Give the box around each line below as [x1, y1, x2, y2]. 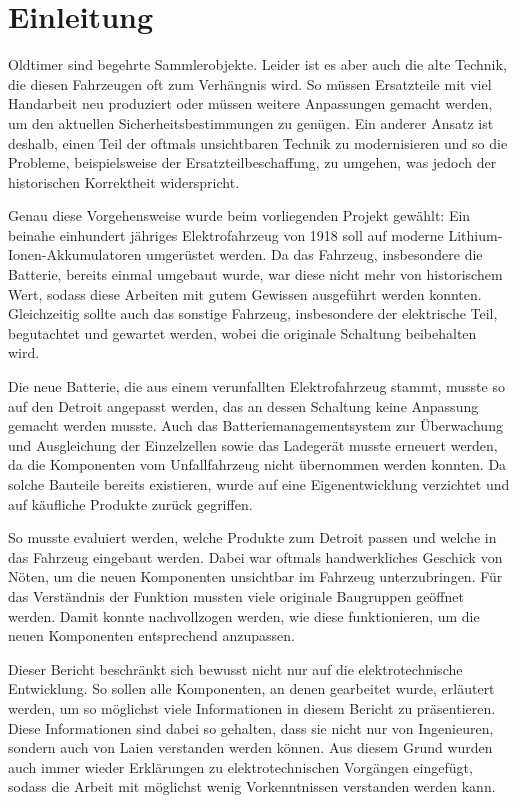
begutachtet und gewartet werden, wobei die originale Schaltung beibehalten [8, 322, 477, 343]
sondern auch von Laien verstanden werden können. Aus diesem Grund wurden [8, 737, 493, 758]
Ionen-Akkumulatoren [8, 244, 142, 265]
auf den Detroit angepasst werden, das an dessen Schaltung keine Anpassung [8, 395, 479, 416]
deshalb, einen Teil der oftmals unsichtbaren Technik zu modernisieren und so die [8, 132, 508, 153]
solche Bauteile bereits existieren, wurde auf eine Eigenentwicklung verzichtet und [8, 474, 510, 494]
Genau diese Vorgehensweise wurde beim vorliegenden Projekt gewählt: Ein [8, 205, 471, 226]
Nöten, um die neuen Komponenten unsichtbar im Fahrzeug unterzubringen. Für [8, 566, 503, 587]
